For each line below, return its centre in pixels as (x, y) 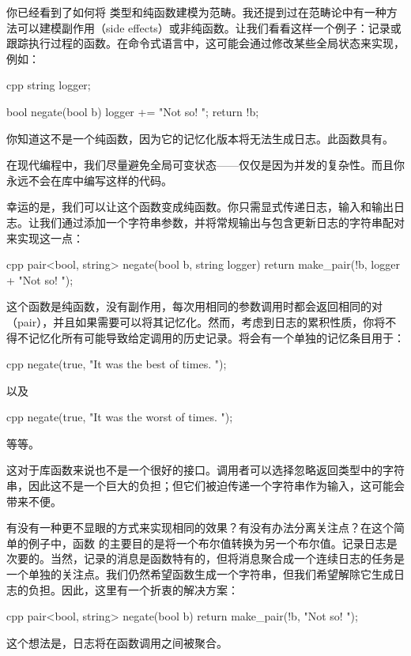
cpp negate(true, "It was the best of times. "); (117, 364)
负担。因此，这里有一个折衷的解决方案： (133, 589)
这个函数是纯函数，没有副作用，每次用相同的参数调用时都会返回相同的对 (194, 306)
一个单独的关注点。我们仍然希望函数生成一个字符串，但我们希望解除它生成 (200, 574)
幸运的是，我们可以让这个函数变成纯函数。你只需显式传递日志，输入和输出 (200, 207)
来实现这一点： (45, 238)
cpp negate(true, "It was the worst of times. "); (120, 417)
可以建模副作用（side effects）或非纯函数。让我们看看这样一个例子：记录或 (209, 27)
